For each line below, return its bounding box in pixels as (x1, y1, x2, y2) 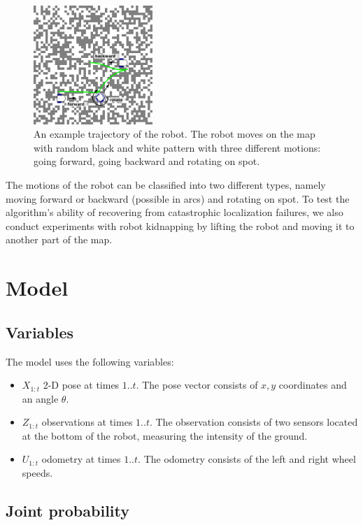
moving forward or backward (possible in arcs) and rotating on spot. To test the (6, 191, 350, 206)
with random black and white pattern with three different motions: (34, 140, 321, 154)
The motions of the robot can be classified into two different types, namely (6, 177, 326, 192)
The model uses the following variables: (6, 354, 174, 368)
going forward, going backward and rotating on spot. (34, 154, 260, 168)
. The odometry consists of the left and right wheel (138, 452, 356, 466)
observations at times (41, 415, 133, 429)
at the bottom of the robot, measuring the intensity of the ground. (22, 428, 308, 443)
